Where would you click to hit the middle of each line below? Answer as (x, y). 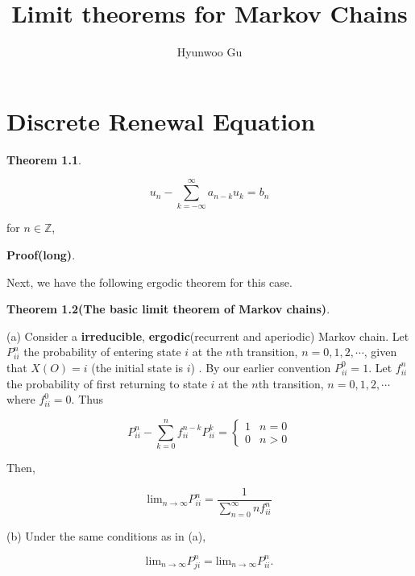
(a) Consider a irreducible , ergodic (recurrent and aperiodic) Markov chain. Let (208, 336)
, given (380, 352)
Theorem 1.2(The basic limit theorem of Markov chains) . (168, 309)
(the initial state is (137, 367)
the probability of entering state (102, 352)
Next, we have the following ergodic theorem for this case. (149, 282)
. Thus (87, 399)
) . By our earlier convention (261, 367)
